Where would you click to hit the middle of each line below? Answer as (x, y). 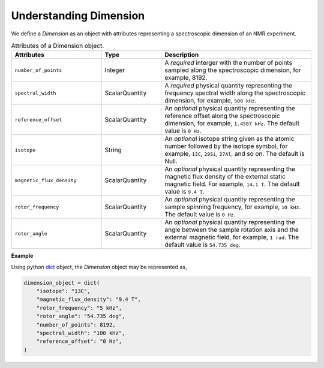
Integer (115, 70)
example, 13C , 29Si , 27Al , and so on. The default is (235, 154)
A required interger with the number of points (228, 63)
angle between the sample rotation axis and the (232, 230)
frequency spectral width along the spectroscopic (235, 93)
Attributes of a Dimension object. (58, 46)
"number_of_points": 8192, (76, 325)
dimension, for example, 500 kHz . (211, 101)
